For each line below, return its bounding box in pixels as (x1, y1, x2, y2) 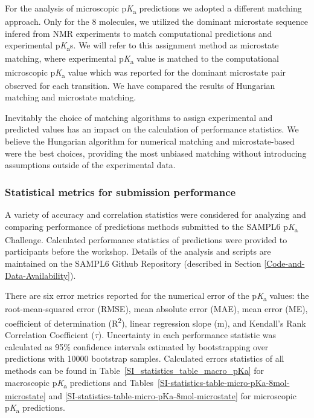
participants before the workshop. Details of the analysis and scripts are (5, 245, 271, 258)
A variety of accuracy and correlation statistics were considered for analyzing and (5, 208, 306, 221)
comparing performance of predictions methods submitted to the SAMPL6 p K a (5, 220, 298, 234)
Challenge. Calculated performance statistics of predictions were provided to (5, 233, 287, 246)
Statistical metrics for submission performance (5, 184, 236, 199)
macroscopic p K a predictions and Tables (5, 376, 153, 390)
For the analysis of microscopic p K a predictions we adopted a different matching (5, 2, 302, 16)
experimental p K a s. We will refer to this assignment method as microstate (5, 39, 279, 53)
